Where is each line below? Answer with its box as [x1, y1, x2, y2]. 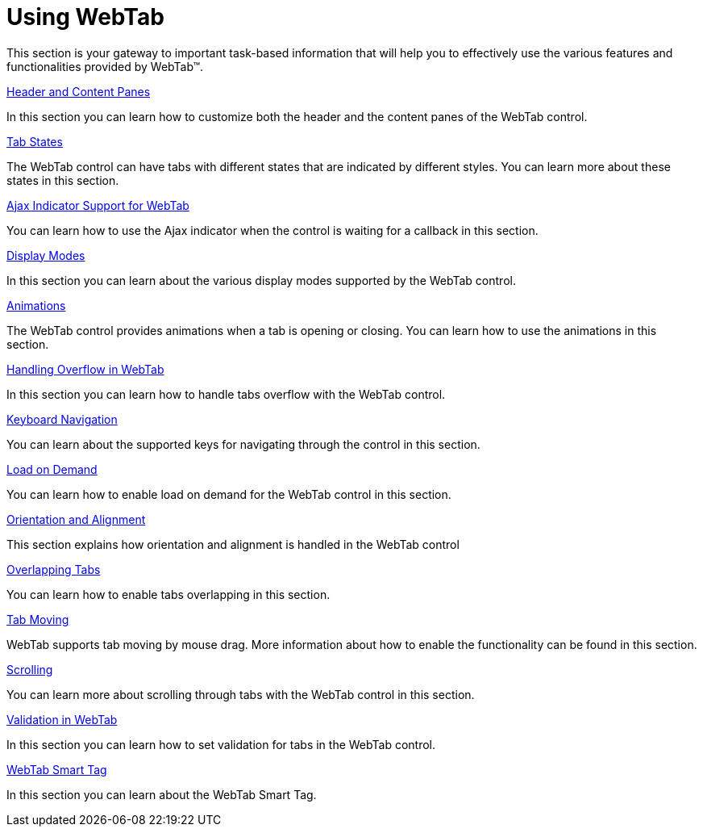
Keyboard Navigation [6, 412, 118, 426]
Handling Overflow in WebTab [6, 362, 164, 376]
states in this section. [6, 173, 119, 187]
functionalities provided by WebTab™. [6, 59, 204, 73]
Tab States [6, 134, 63, 149]
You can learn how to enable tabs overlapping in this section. [6, 587, 331, 601]
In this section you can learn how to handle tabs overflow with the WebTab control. [6, 387, 446, 401]
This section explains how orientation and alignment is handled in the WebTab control [6, 537, 460, 551]
